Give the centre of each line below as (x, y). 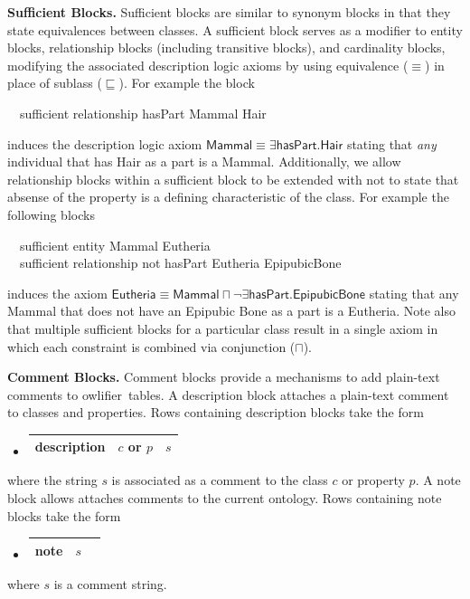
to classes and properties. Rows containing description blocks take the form (216, 412)
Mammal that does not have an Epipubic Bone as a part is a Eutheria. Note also (232, 311)
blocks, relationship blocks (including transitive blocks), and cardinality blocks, (226, 48)
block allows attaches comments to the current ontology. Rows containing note (225, 498)
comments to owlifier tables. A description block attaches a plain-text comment (228, 394)
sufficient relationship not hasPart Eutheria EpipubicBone (181, 263)
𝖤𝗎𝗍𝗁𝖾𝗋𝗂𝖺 (134, 295)
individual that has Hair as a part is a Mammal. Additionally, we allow (204, 162)
